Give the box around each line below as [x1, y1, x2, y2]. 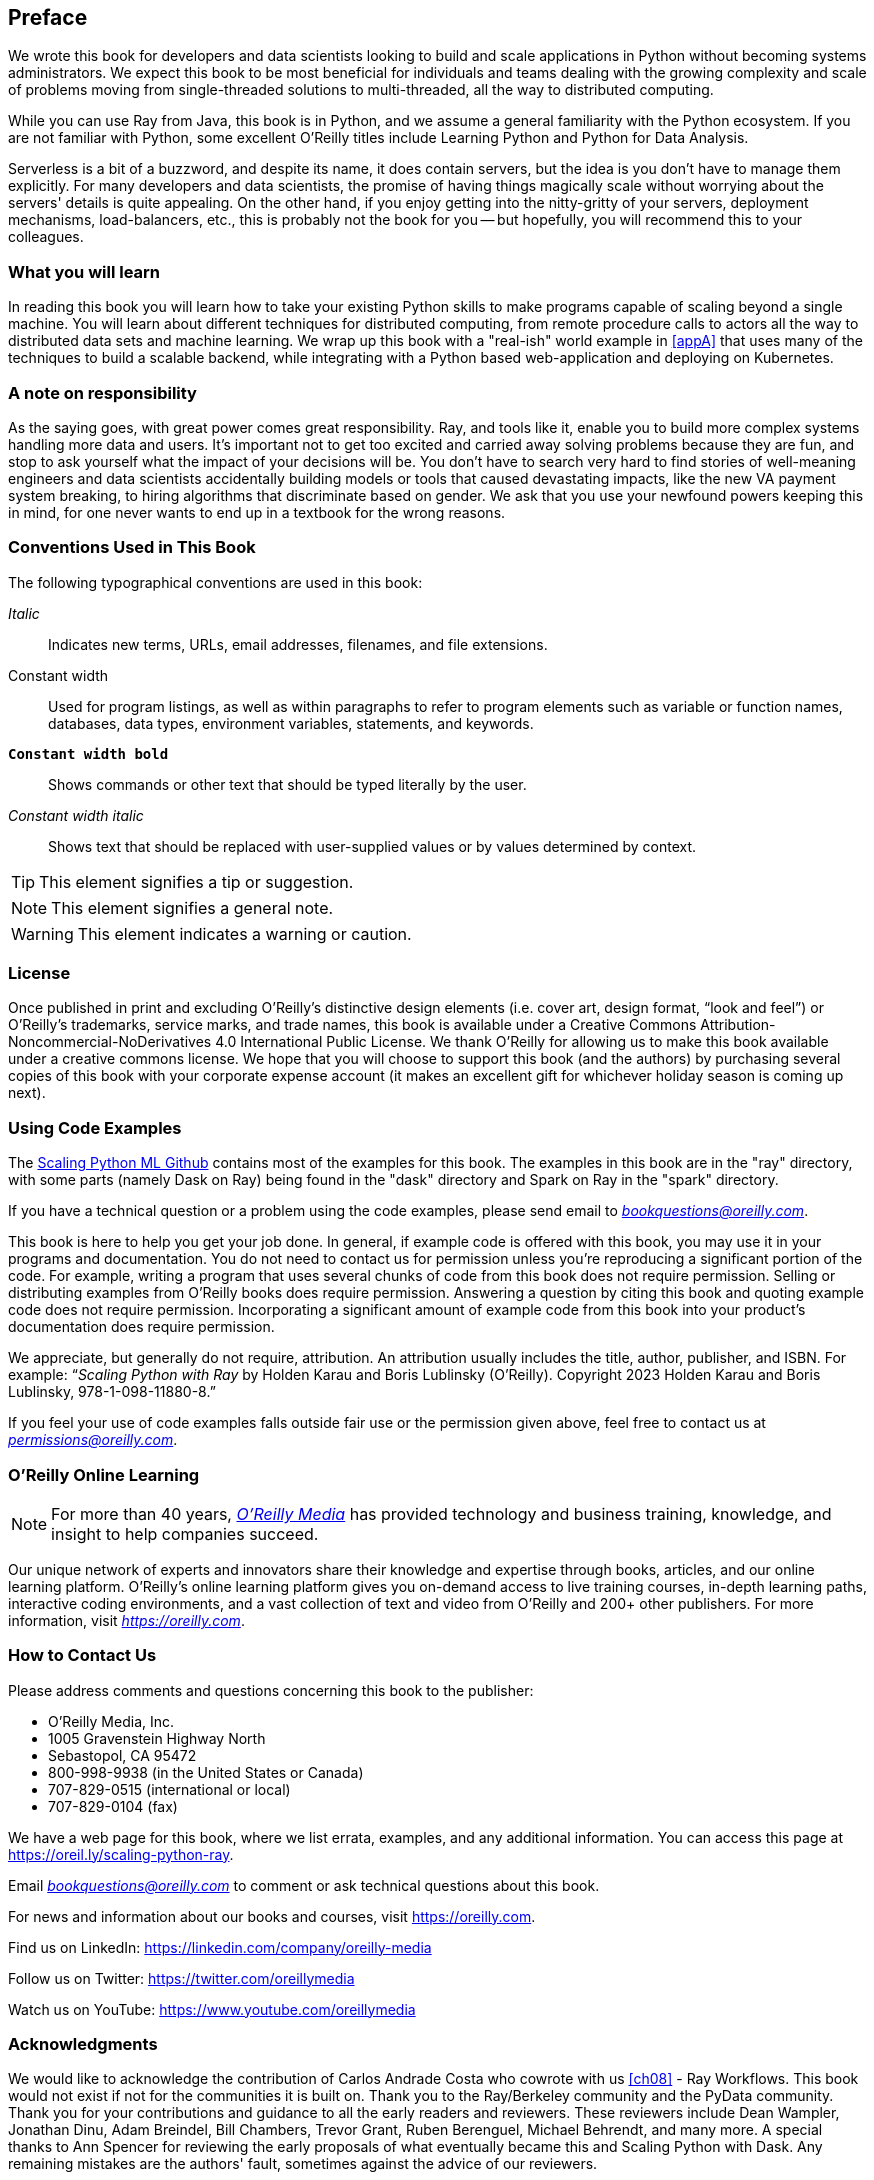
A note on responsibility [8, 382, 197, 403]
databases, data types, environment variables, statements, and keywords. [48, 714, 534, 732]
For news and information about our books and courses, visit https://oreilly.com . [8, 1907, 536, 1925]
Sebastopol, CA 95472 [48, 1746, 197, 1764]
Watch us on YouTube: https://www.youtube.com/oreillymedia [8, 2000, 416, 2018]
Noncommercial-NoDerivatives [8, 1033, 212, 1051]
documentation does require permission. [8, 1318, 275, 1336]
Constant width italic [8, 806, 144, 824]
